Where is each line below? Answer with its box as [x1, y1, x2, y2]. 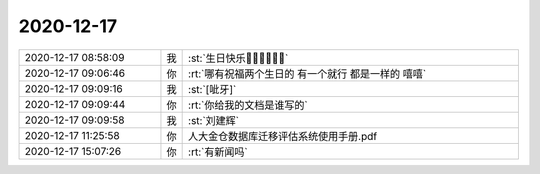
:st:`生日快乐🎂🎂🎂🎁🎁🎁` [188, 51, 289, 65]
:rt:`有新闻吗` [188, 145, 249, 159]
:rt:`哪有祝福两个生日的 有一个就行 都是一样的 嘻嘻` [188, 66, 427, 80]
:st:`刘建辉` [188, 113, 240, 127]
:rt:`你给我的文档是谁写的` [188, 98, 309, 112]
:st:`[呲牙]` [188, 82, 237, 96]
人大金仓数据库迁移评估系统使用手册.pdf [188, 129, 378, 143]
